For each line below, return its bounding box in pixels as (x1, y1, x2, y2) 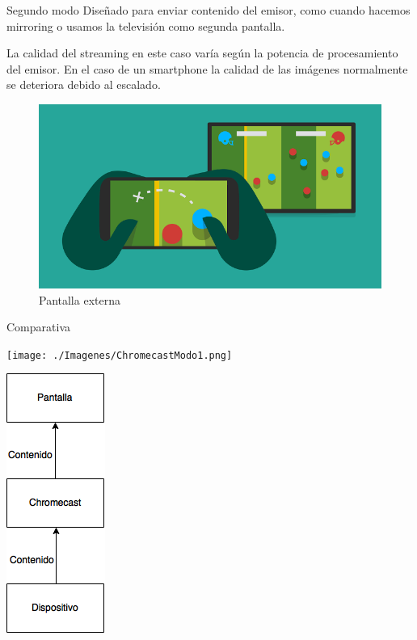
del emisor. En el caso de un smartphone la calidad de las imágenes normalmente (6, 60, 408, 77)
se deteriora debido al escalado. (6, 76, 161, 93)
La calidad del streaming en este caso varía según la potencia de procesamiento (6, 44, 398, 61)
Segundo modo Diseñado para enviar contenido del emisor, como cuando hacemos (6, 2, 411, 18)
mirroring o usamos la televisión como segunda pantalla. (6, 17, 285, 34)
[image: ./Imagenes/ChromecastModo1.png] (6, 349, 233, 361)
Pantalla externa (39, 291, 120, 308)
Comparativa (6, 318, 70, 335)
